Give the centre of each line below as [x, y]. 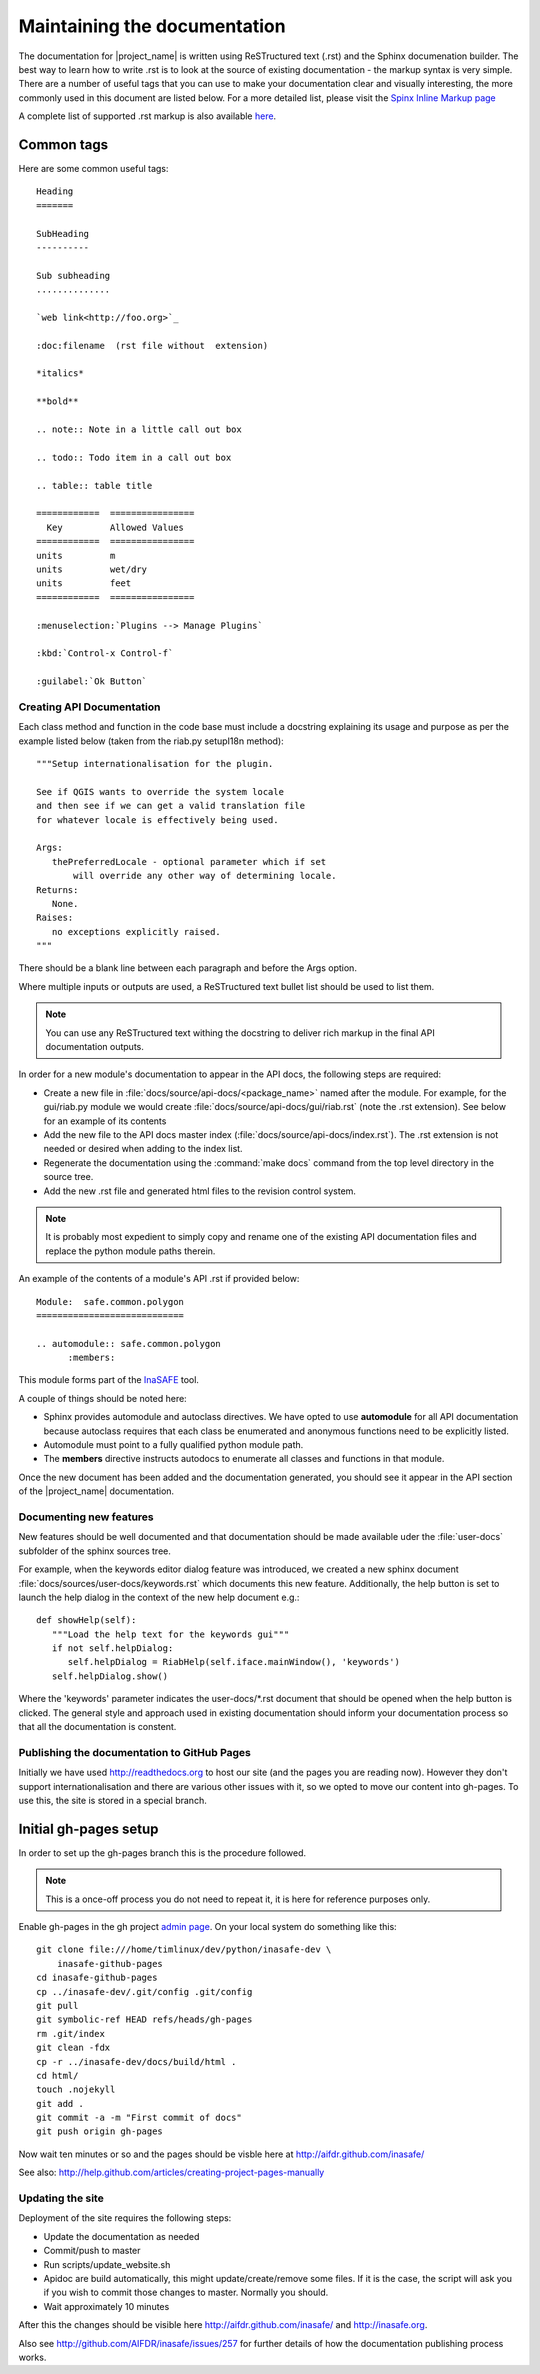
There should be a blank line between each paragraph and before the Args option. [187, 968]
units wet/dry [92, 569]
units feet [84, 583]
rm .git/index [70, 2033]
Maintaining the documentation [152, 26]
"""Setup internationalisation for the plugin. [155, 763]
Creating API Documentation [89, 707]
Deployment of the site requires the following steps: [125, 2218]
